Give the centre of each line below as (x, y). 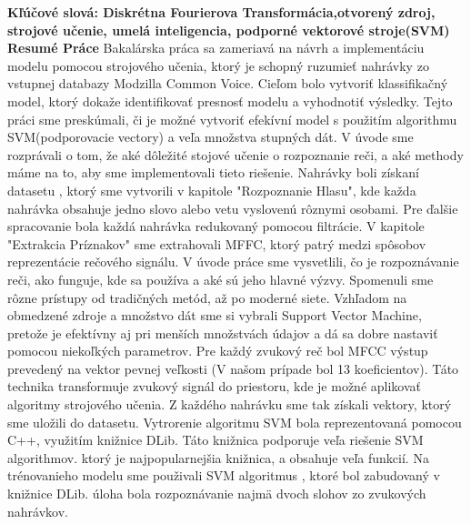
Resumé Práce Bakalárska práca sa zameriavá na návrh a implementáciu (216, 48)
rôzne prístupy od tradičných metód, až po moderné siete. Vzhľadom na (207, 297)
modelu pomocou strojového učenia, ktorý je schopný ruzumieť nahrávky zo (218, 65)
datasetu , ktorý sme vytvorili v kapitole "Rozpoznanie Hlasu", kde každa (212, 190)
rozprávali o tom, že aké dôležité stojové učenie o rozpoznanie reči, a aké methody (235, 154)
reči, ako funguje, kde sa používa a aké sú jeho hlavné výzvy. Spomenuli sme (220, 279)
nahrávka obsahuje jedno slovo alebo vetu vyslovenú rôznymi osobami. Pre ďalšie (233, 208)
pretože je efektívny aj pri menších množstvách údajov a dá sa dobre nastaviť (223, 333)
